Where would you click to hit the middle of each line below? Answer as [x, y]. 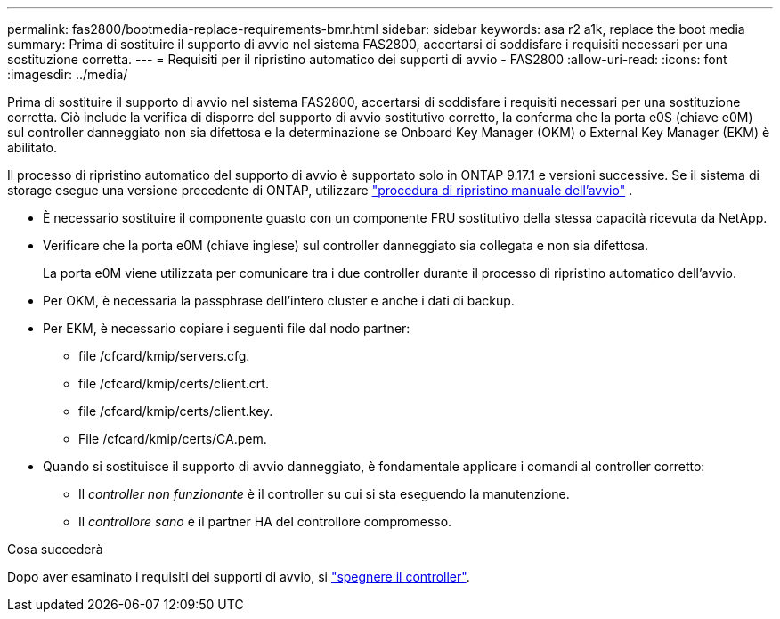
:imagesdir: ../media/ [68, 74]
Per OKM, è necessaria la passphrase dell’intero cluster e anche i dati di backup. [279, 301]
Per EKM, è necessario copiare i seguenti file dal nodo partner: [227, 328]
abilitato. [32, 147]
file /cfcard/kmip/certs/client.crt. [174, 383]
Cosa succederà [55, 549]
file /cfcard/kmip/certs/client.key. [176, 411]
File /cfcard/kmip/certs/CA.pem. [173, 439]
